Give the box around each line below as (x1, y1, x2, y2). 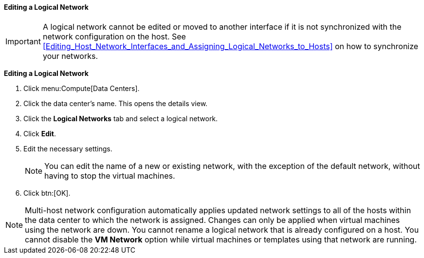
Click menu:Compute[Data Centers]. (23, 84, 140, 92)
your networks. (42, 51, 98, 61)
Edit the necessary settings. (23, 144, 112, 153)
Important (5, 36, 41, 46)
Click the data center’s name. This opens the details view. (23, 99, 208, 108)
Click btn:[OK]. (23, 188, 71, 197)
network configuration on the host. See (42, 31, 186, 41)
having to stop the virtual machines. (44, 170, 175, 181)
